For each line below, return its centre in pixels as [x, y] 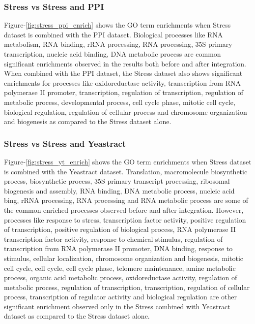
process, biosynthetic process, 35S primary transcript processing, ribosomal [117, 181]
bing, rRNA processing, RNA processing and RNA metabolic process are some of [126, 200]
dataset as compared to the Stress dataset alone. [77, 316]
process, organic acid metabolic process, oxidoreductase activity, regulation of [121, 277]
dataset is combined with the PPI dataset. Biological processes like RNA [113, 34]
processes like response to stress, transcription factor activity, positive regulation [125, 219]
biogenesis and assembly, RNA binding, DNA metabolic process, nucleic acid [119, 190]
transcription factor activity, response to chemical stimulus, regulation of [113, 239]
